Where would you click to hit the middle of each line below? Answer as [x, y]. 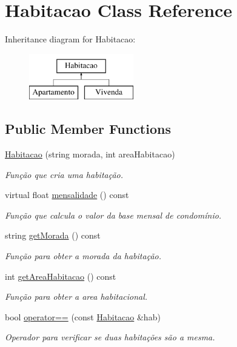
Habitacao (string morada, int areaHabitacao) [90, 154]
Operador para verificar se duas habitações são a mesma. [110, 337]
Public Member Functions [88, 129]
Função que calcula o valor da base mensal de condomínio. [113, 215]
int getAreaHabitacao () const [61, 276]
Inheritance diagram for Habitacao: [70, 39]
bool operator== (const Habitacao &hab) [83, 316]
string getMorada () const [53, 235]
